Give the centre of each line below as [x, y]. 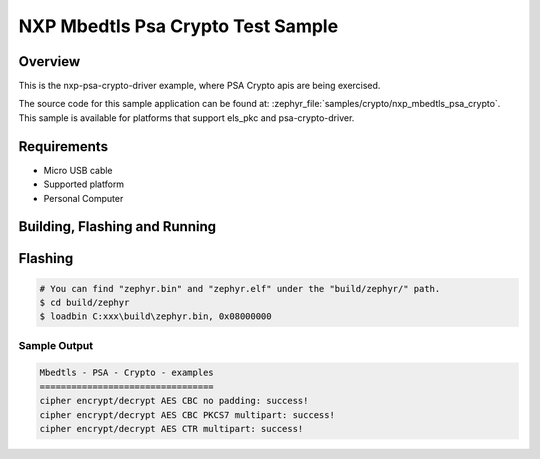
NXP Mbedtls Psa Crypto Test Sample [178, 26]
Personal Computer [83, 198]
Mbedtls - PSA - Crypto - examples [126, 373]
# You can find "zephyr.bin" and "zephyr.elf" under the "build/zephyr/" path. [240, 288]
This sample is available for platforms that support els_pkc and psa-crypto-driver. [186, 117]
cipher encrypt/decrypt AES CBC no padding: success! [174, 401]
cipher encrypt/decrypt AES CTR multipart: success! [171, 429]
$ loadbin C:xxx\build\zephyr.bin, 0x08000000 [155, 316]
